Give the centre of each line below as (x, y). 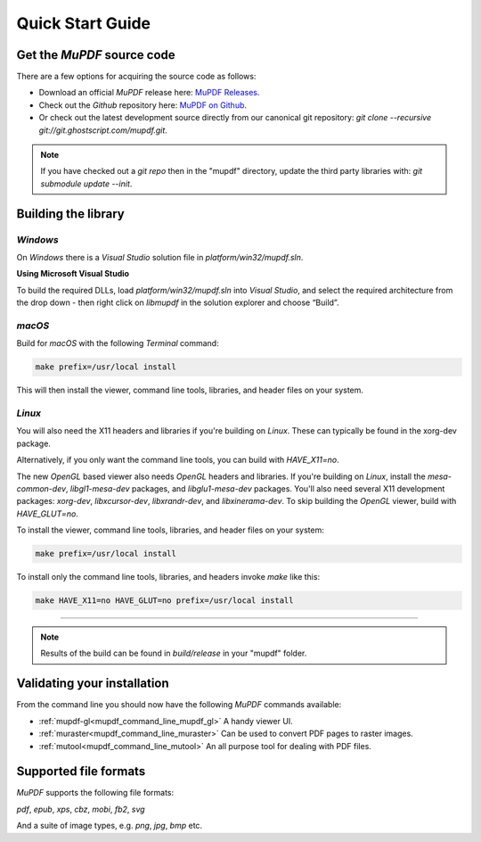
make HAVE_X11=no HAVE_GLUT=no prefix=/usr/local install (164, 601)
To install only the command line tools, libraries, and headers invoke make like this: (168, 577)
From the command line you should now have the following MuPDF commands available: (179, 705)
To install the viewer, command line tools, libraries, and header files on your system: (171, 530)
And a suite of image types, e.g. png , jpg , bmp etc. (110, 826)
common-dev (41, 488)
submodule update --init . (86, 184)
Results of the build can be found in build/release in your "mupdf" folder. (174, 653)
